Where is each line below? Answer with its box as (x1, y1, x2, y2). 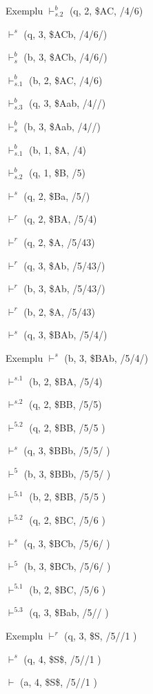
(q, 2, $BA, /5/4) (23, 212, 97, 226)
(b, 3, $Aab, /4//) (23, 119, 101, 133)
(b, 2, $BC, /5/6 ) (29, 582, 106, 596)
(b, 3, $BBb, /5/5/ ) (23, 466, 111, 480)
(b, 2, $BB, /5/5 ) (29, 489, 106, 504)
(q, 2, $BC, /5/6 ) (29, 513, 105, 527)
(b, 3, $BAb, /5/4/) (64, 350, 148, 365)
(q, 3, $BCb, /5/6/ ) (23, 535, 110, 550)
